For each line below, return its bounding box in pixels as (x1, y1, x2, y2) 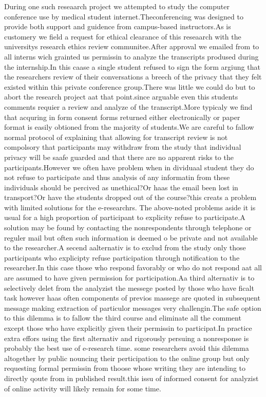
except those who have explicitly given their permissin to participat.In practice (4, 323, 252, 333)
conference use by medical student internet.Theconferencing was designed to (4, 11, 243, 22)
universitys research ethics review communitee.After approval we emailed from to (4, 41, 259, 52)
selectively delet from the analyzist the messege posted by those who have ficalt (4, 282, 254, 293)
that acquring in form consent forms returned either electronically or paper (4, 111, 240, 122)
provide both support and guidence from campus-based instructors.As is (4, 21, 231, 32)
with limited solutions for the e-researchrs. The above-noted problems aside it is (4, 202, 256, 212)
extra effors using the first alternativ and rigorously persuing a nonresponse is (4, 332, 249, 343)
